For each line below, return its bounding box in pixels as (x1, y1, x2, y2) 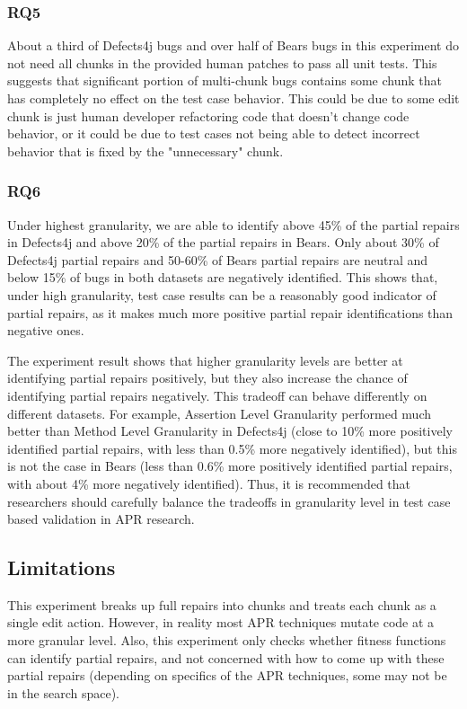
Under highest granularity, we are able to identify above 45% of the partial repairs (7, 215, 460, 234)
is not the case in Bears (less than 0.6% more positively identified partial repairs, (7, 456, 453, 475)
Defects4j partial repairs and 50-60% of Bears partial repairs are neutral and (7, 250, 428, 269)
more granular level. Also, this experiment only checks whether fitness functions (7, 631, 446, 650)
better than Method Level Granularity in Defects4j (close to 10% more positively (7, 421, 453, 440)
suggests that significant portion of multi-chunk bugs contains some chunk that (7, 71, 442, 90)
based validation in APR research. (7, 510, 195, 528)
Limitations (7, 554, 116, 581)
